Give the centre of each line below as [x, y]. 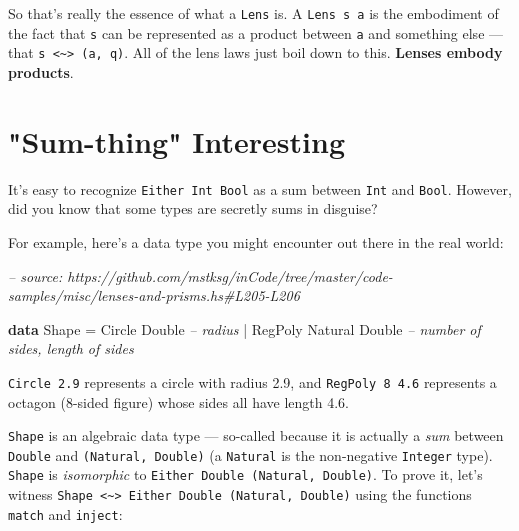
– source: [35, 275]
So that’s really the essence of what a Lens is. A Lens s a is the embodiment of [253, 13]
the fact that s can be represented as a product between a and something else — [256, 32]
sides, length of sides [71, 348]
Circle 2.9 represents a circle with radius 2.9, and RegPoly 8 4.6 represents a [252, 381]
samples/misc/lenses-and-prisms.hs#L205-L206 [154, 295]
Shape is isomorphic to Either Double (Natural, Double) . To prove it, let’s [245, 474]
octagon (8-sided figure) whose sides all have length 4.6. [178, 401]
